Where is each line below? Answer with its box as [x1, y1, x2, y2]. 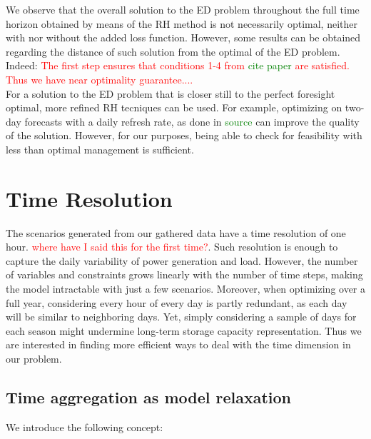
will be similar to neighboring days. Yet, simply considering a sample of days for [6, 309, 357, 324]
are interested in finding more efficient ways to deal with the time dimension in [6, 337, 351, 352]
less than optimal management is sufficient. [6, 141, 194, 156]
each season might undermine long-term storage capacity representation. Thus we [6, 323, 362, 338]
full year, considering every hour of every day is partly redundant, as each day [6, 295, 347, 310]
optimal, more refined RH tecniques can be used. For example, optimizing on [6, 100, 342, 115]
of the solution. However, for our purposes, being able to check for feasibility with [6, 128, 362, 143]
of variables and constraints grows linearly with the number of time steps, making [6, 267, 363, 282]
